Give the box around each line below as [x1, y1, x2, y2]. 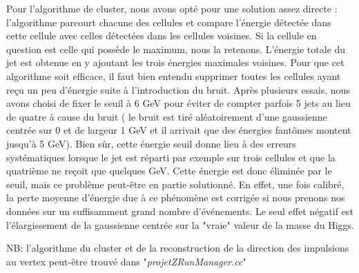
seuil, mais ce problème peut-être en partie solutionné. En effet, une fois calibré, [6, 176, 345, 191]
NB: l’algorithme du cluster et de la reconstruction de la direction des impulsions [6, 241, 349, 255]
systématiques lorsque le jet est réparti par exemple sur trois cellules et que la [6, 150, 336, 164]
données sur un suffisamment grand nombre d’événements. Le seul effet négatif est [6, 203, 353, 218]
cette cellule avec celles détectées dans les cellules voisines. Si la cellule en [6, 28, 317, 43]
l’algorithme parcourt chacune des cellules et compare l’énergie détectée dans [6, 14, 331, 29]
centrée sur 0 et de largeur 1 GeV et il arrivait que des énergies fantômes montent [6, 123, 351, 137]
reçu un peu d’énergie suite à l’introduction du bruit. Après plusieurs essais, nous [6, 82, 350, 97]
